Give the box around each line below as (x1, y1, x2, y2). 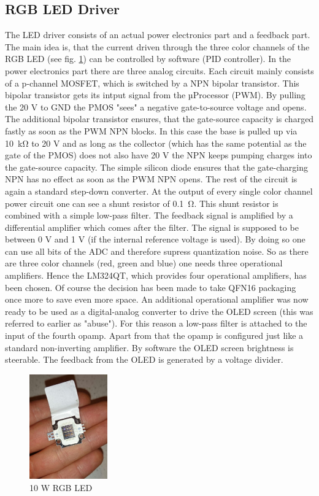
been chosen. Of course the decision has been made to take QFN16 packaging (5, 281, 296, 293)
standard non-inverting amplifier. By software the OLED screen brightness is (5, 341, 294, 354)
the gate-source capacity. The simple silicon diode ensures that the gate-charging (5, 160, 308, 173)
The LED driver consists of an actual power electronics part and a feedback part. (5, 28, 310, 41)
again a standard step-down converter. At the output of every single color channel (5, 184, 313, 197)
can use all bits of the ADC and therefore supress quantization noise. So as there (5, 244, 309, 257)
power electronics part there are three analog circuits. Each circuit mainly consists (5, 64, 314, 77)
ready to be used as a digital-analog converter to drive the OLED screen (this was (5, 304, 313, 317)
